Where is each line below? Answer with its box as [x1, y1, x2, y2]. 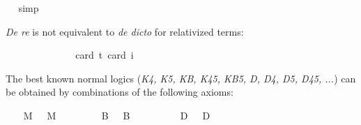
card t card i [75, 47, 134, 62]
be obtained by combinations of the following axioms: [6, 84, 233, 99]
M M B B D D [23, 108, 210, 122]
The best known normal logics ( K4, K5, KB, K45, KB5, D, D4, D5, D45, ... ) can [6, 71, 356, 85]
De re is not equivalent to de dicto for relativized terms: [6, 24, 244, 38]
